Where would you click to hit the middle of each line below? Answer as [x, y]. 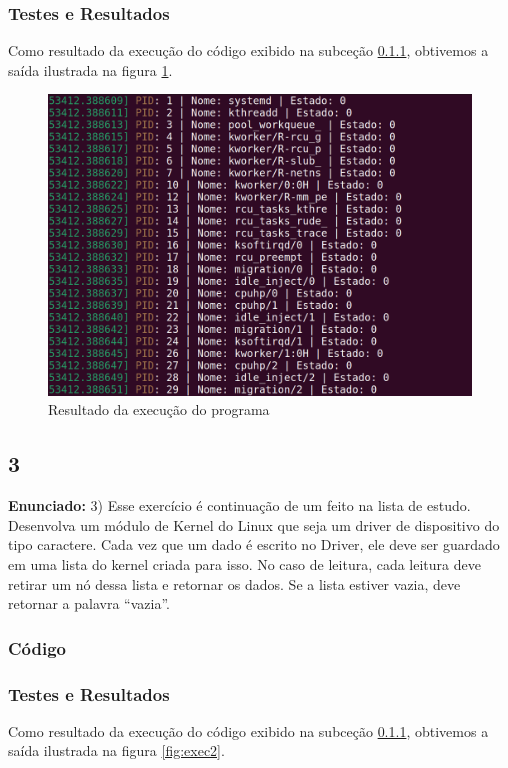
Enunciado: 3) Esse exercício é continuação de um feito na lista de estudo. [239, 505]
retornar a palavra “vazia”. [89, 603]
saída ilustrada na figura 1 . [90, 69]
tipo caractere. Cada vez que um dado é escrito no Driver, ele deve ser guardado [254, 544]
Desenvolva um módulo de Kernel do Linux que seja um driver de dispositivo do [254, 524]
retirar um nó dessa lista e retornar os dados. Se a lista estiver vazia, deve [234, 583]
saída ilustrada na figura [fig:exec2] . [116, 750]
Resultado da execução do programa [159, 409]
